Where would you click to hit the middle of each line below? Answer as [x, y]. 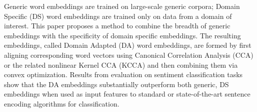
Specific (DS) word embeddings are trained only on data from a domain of [118, 16]
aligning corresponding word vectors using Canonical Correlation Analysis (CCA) [129, 55]
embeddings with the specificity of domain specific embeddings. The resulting [122, 35]
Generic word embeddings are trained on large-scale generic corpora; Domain [122, 6]
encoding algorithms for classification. [62, 103]
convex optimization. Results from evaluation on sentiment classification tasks [123, 74]
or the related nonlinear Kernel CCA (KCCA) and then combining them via [121, 64]
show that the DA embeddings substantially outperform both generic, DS [116, 84]
